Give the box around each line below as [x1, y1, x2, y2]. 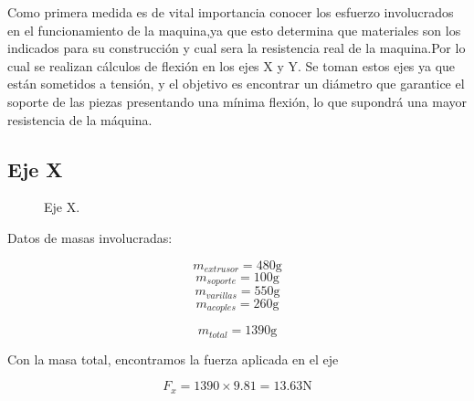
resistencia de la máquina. [7, 110, 153, 129]
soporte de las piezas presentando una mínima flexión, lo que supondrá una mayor [7, 91, 468, 111]
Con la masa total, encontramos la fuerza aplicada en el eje [7, 349, 339, 368]
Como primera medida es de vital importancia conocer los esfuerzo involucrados [7, 3, 454, 21]
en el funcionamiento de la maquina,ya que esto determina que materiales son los [7, 20, 461, 39]
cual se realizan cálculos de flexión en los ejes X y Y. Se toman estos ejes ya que [7, 56, 456, 75]
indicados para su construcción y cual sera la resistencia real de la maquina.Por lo [7, 38, 466, 58]
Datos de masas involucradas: [7, 227, 173, 247]
